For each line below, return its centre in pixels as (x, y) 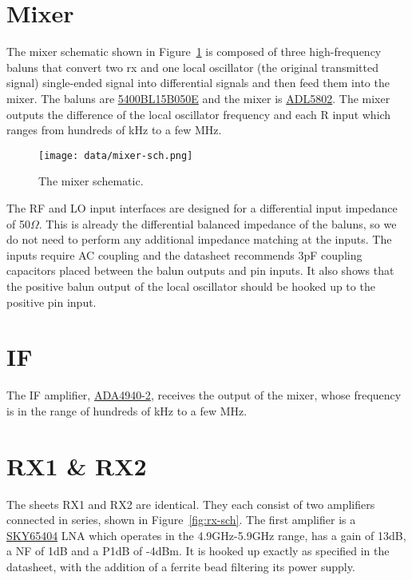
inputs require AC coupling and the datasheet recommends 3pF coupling (184, 254)
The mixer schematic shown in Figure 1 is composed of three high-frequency (194, 52)
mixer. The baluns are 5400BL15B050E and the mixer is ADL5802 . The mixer (198, 98)
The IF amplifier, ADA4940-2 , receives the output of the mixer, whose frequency (204, 395)
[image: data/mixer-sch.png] (116, 155)
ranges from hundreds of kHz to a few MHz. (114, 130)
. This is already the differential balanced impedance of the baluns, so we (218, 223)
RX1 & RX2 (77, 465)
